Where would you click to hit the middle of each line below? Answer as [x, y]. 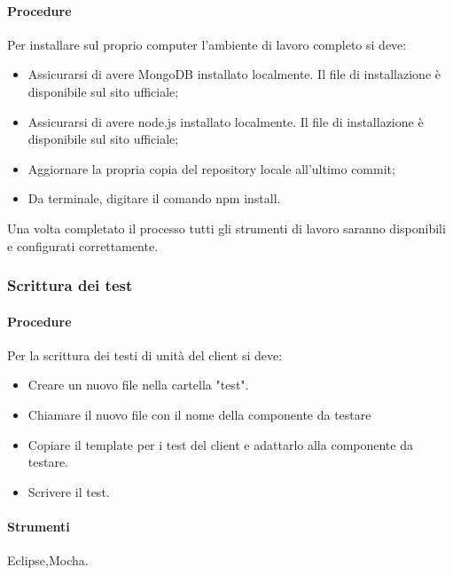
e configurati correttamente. [83, 245]
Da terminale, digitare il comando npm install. [154, 198]
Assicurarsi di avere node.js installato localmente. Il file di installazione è [226, 121]
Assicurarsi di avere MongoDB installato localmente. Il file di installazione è [234, 74]
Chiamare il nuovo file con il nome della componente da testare [199, 414]
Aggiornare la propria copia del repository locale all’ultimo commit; [211, 168]
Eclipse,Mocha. [48, 560]
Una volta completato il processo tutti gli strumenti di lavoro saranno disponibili [226, 228]
